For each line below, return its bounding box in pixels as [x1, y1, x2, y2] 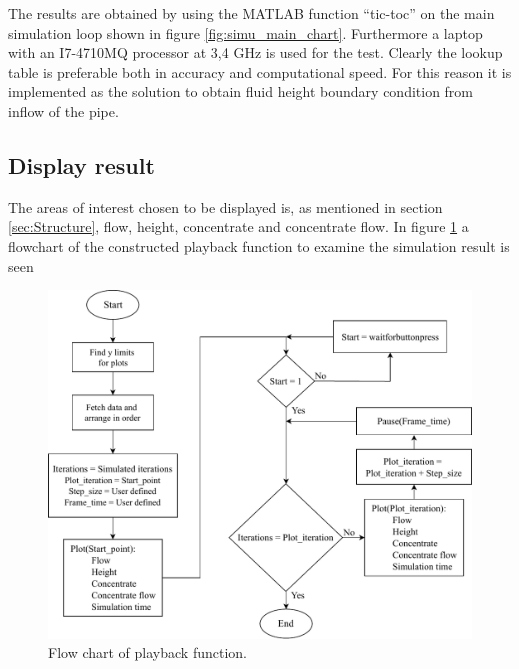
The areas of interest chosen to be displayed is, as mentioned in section [8, 196, 443, 217]
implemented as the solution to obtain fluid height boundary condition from [8, 81, 474, 102]
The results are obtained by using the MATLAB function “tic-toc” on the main [8, 3, 495, 23]
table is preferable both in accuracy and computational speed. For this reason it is [8, 61, 512, 82]
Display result [8, 149, 155, 180]
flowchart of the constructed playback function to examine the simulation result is [8, 235, 510, 256]
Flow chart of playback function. [48, 642, 247, 663]
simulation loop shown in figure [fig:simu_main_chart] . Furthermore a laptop [8, 22, 483, 43]
